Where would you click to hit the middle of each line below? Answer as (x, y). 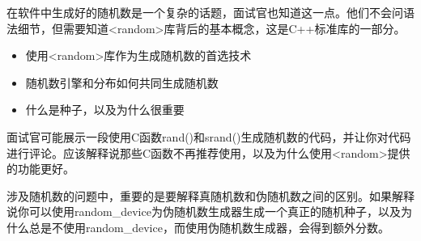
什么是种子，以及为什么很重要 (105, 110)
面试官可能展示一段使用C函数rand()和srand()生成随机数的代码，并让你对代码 (209, 136)
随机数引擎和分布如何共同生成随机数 (122, 82)
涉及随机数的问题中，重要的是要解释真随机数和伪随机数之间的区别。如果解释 (210, 195)
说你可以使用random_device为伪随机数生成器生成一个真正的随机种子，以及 (204, 211)
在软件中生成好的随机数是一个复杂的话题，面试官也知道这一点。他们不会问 (205, 12)
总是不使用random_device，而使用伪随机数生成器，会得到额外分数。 (209, 227)
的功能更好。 (40, 169)
